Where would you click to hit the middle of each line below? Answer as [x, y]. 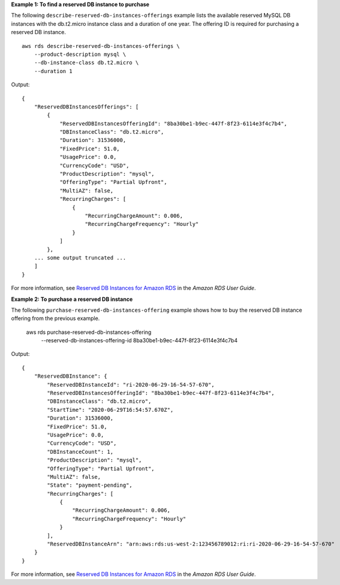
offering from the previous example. [55, 318]
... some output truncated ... [80, 257]
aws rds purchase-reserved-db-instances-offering [89, 332]
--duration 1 [53, 71]
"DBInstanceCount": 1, [80, 452]
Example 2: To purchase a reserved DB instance [72, 299]
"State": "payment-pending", [90, 485]
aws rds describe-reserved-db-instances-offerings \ [101, 46]
